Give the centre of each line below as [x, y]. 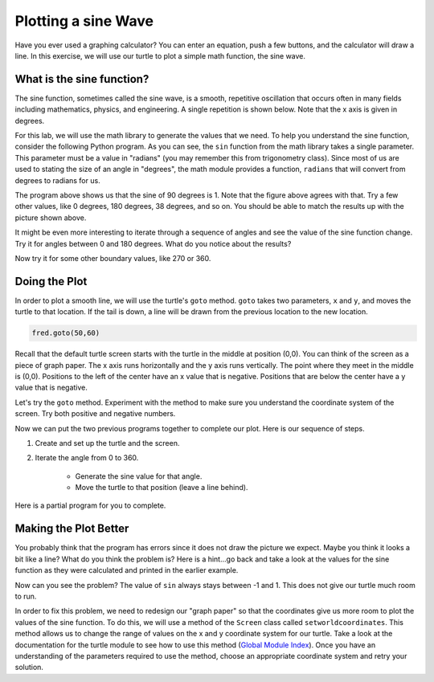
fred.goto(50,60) [66, 333]
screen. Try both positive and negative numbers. [95, 414]
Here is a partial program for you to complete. [90, 505]
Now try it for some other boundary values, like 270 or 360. [113, 258]
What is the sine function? [82, 79]
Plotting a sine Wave [84, 21]
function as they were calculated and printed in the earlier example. [127, 570]
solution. [29, 668]
